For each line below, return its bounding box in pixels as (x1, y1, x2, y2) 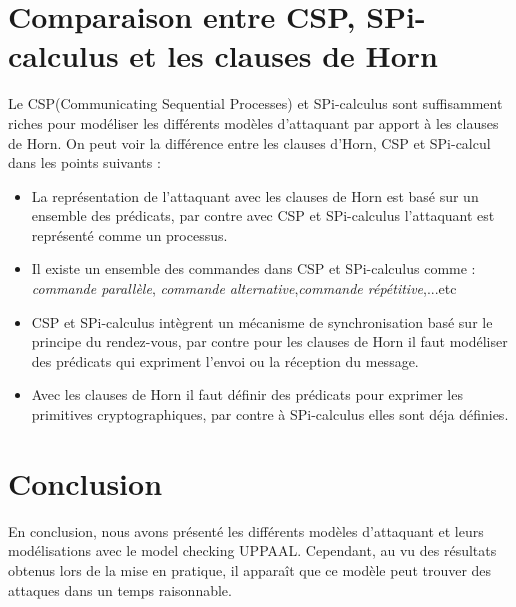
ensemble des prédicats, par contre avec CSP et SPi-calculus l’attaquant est (31, 205, 495, 226)
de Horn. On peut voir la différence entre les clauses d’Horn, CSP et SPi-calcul (8, 132, 491, 153)
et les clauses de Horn (129, 35, 438, 76)
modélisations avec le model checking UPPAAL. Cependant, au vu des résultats (8, 540, 497, 561)
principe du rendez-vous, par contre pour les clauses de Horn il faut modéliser (31, 331, 508, 352)
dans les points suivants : (8, 152, 161, 173)
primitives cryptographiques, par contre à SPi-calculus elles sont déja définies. (31, 404, 509, 425)
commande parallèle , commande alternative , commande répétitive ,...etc (31, 278, 457, 299)
